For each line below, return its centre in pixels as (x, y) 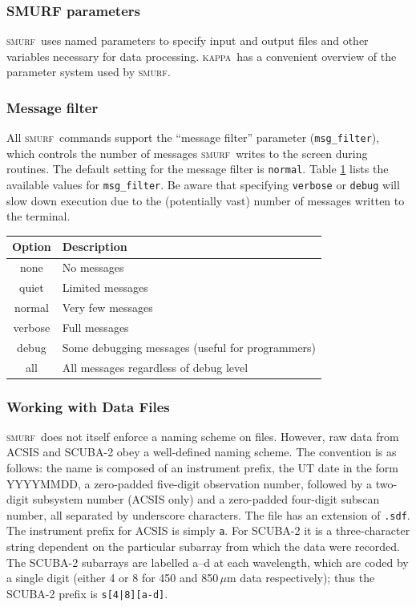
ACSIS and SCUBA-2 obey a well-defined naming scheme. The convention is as (202, 452)
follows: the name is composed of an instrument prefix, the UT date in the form (202, 468)
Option (32, 247)
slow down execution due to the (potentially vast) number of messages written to (206, 200)
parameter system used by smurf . (89, 72)
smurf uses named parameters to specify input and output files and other (188, 40)
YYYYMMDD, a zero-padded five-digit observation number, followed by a (189, 483)
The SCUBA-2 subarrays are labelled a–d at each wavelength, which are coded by (208, 562)
